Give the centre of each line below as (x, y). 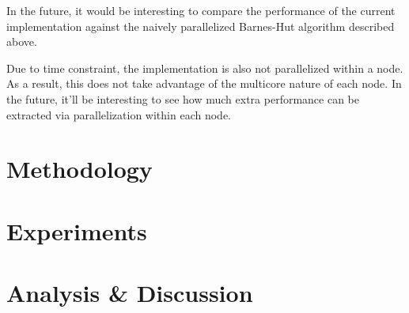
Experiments (77, 230)
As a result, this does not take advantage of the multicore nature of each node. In (204, 83)
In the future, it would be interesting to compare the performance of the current (201, 10)
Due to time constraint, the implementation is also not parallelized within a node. (205, 68)
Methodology (80, 169)
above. (22, 41)
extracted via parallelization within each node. (119, 114)
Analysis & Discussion (130, 293)
